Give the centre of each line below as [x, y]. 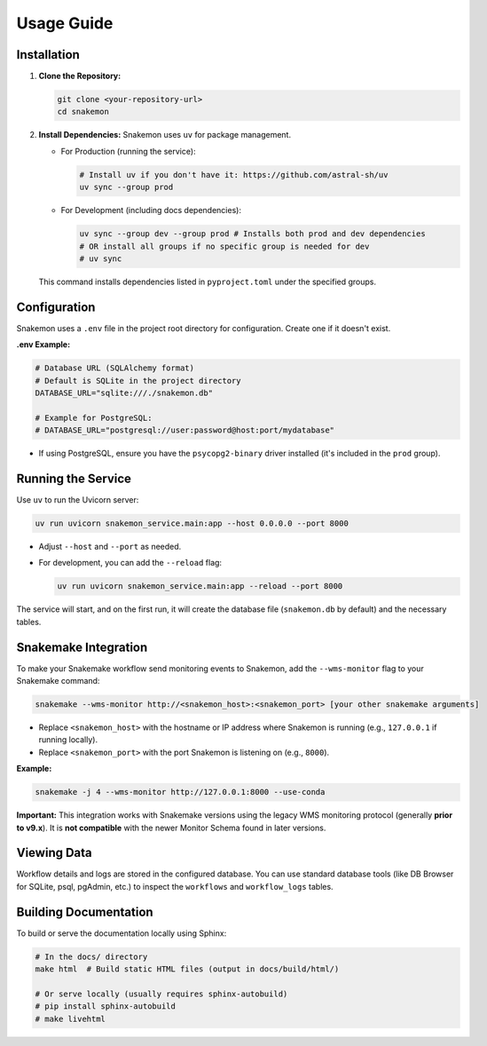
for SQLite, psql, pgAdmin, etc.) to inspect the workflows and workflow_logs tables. [175, 886]
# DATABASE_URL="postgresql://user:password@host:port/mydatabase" [185, 430]
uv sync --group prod [126, 187]
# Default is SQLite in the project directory [138, 380]
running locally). [68, 740]
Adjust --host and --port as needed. [110, 547]
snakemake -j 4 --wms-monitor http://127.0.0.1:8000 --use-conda [180, 792]
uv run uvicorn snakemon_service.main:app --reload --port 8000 [200, 586]
